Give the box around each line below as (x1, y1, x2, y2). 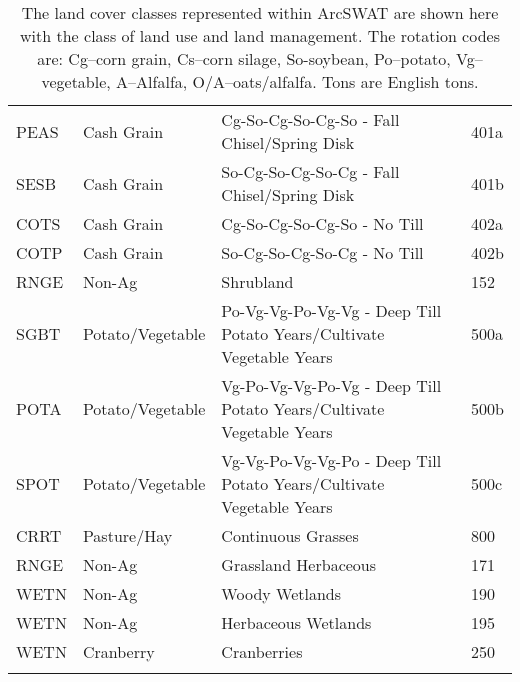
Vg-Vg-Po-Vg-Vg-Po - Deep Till (221, 449, 442, 472)
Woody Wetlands (221, 582, 342, 605)
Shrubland (221, 270, 294, 293)
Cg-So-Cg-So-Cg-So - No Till (221, 212, 424, 235)
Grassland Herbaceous (221, 553, 377, 576)
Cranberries (221, 640, 303, 663)
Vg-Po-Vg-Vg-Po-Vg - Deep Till (221, 374, 442, 397)
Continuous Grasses (221, 524, 359, 547)
